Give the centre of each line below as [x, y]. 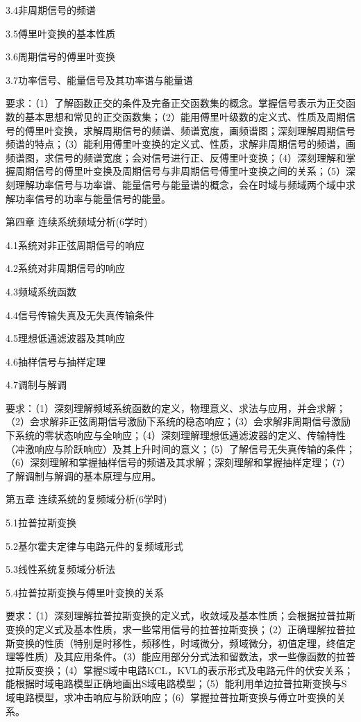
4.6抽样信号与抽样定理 [56, 361]
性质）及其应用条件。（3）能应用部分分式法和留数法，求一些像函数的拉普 [190, 656]
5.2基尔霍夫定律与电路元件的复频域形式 [94, 545]
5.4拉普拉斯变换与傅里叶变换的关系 [85, 592]
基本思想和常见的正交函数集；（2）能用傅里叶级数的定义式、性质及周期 [185, 116]
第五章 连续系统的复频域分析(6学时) [86, 499]
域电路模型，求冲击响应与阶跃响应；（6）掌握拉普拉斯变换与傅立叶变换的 [171, 697]
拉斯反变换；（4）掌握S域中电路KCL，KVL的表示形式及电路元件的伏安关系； [180, 670]
